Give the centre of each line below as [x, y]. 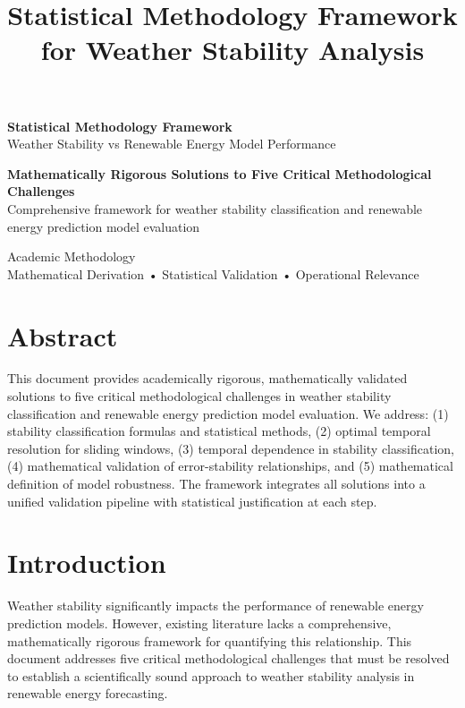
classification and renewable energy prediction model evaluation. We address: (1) [228, 413]
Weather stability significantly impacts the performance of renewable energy [216, 606]
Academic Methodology [72, 256]
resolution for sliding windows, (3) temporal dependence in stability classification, [231, 448]
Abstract [63, 335]
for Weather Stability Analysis [232, 50]
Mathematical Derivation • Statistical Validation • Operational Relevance [213, 273]
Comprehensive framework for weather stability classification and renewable [215, 208]
